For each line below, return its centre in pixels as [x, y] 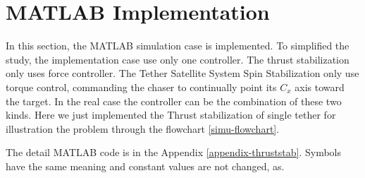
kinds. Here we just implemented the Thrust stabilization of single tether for [171, 115]
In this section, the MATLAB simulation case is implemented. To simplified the [178, 46]
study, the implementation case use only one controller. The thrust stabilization [178, 59]
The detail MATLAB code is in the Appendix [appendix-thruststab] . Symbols [174, 152]
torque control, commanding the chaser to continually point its [141, 87]
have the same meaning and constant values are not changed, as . [145, 166]
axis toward [320, 87]
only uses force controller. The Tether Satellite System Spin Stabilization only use [182, 73]
